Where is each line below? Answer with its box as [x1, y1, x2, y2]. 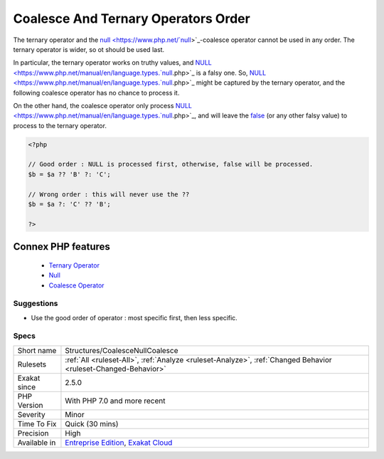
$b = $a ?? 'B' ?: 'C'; [28, 170, 112, 178]
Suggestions [13, 299, 58, 309]
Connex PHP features [13, 241, 110, 253]
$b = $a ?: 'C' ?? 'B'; [28, 200, 112, 208]
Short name [17, 345, 57, 355]
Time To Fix [17, 418, 57, 428]
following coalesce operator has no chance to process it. [13, 88, 180, 97]
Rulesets [17, 359, 46, 369]
